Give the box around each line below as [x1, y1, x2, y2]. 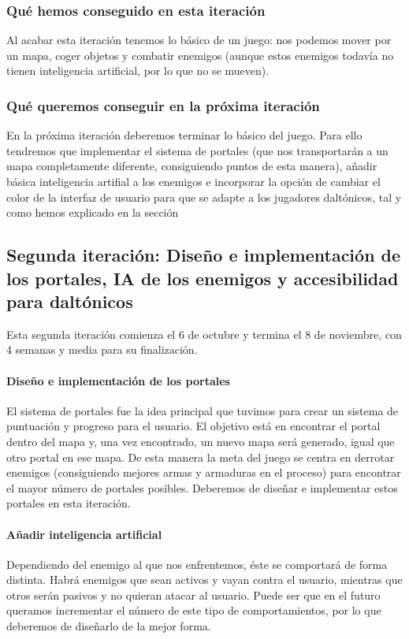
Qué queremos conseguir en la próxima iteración [6, 95, 320, 115]
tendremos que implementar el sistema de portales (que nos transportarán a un [6, 142, 389, 158]
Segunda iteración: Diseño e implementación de [6, 243, 401, 267]
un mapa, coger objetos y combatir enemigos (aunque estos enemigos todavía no [6, 46, 394, 63]
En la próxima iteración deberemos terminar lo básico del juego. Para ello [6, 127, 363, 143]
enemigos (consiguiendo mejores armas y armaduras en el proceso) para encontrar [6, 464, 401, 481]
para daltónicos [6, 288, 133, 313]
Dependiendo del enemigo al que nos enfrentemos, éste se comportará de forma [6, 555, 388, 572]
